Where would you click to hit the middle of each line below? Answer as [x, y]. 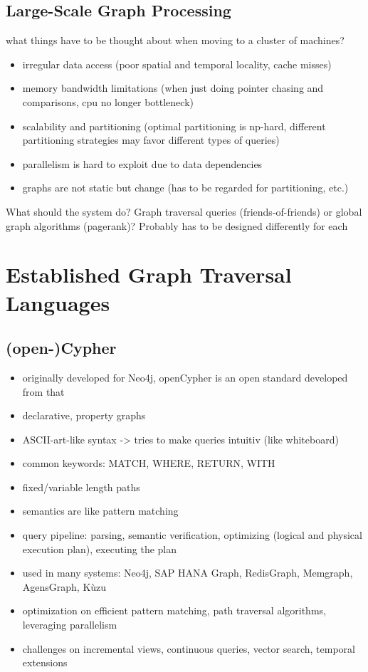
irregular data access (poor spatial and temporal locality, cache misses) [177, 64]
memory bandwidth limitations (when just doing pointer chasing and [173, 88]
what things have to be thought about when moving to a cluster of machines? [175, 40]
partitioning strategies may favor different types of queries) [151, 140]
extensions [45, 662]
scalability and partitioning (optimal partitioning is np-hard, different [174, 126]
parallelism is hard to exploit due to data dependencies [142, 163]
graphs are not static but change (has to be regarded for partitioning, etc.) [185, 188]
